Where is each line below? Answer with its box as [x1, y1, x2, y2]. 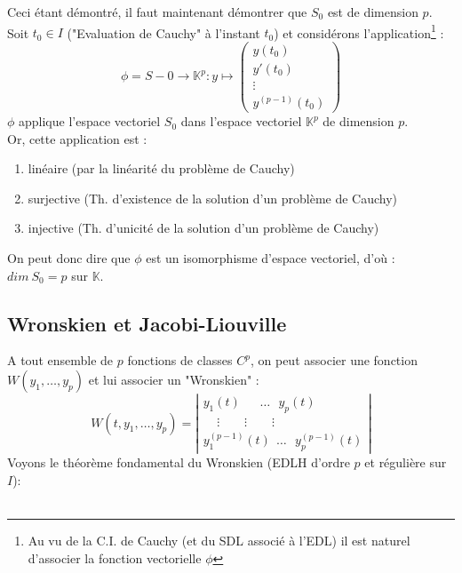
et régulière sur [364, 453, 447, 472]
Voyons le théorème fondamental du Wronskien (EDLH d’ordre [7, 453, 350, 472]
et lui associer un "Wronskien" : [88, 370, 259, 389]
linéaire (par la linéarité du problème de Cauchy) [28, 159, 295, 178]
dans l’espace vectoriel [180, 112, 302, 131]
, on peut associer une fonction [250, 351, 418, 370]
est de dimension [327, 3, 418, 20]
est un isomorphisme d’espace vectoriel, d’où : [146, 249, 395, 267]
